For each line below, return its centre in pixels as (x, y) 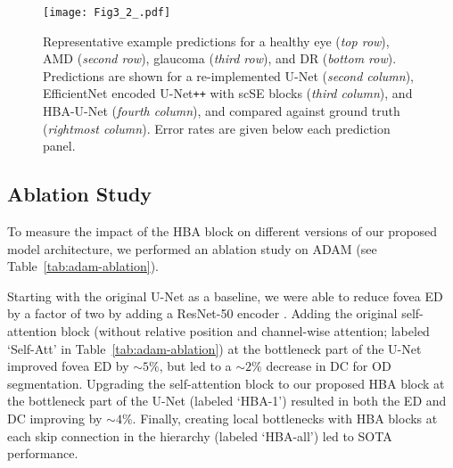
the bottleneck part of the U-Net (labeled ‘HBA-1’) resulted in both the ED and (227, 401)
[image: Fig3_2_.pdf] (107, 12)
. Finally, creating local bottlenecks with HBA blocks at (285, 419)
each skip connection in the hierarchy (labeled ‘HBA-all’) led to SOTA (200, 435)
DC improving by (55, 419)
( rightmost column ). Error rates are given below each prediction (217, 128)
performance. (43, 453)
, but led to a (195, 366)
